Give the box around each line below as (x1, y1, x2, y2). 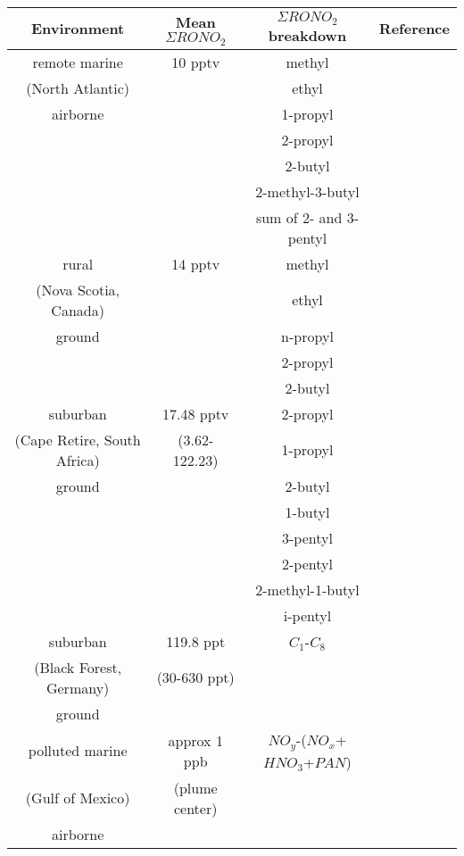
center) (173, 797, 218, 819)
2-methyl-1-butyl (255, 578, 360, 600)
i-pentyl (283, 604, 332, 626)
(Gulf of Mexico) (25, 787, 130, 809)
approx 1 (168, 729, 223, 751)
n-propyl (281, 325, 334, 346)
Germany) (46, 677, 110, 698)
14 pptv (171, 253, 220, 274)
